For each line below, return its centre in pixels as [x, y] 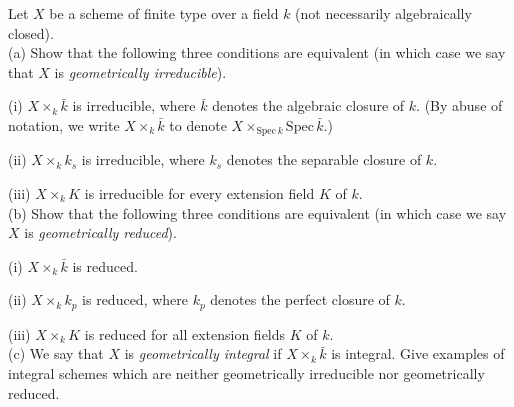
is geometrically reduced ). [100, 232]
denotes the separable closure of [324, 159]
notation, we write [64, 124]
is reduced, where [135, 299]
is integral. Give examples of [418, 353]
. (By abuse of [459, 105]
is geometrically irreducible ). [140, 71]
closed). [31, 32]
